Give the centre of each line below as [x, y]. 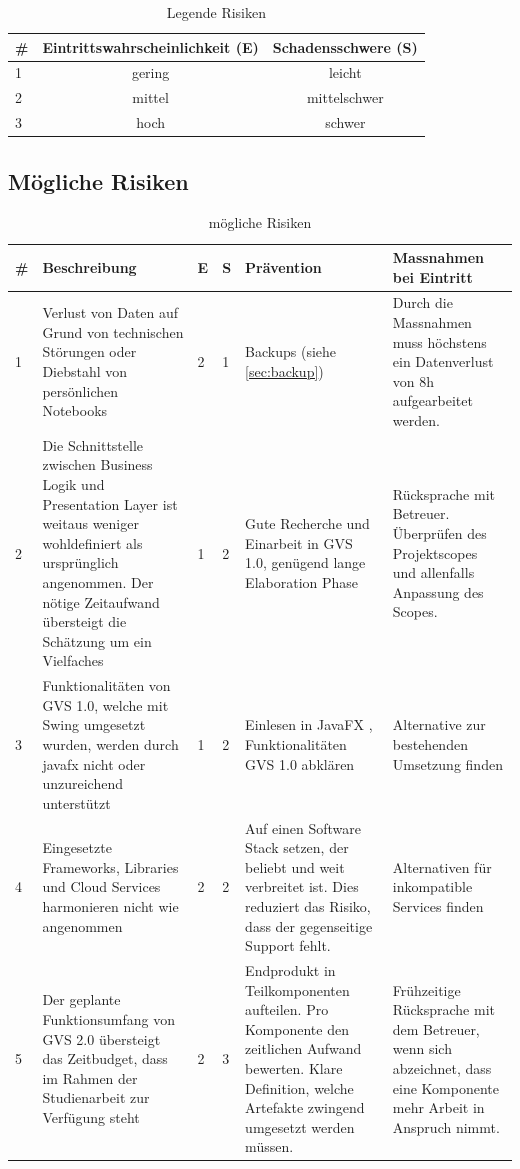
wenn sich [422, 1048]
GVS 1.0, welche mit [105, 704]
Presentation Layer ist [110, 503]
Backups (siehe [291, 351]
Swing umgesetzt [94, 724]
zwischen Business [97, 464]
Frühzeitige [426, 989]
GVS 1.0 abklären [300, 763]
